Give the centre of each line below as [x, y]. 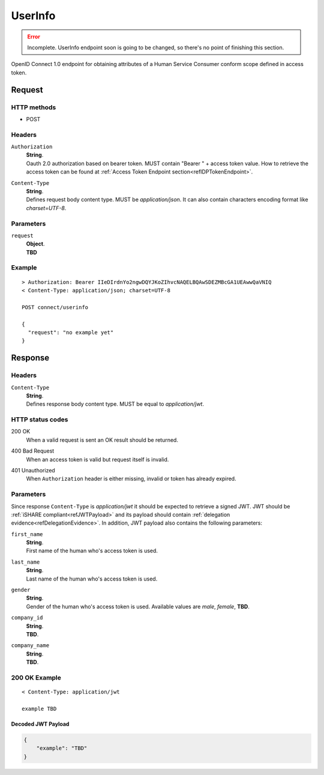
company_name [30, 646]
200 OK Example [36, 677]
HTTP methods [34, 107]
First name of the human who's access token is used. [92, 551]
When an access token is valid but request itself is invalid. [97, 459]
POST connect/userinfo [55, 307]
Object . [35, 244]
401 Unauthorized [33, 470]
